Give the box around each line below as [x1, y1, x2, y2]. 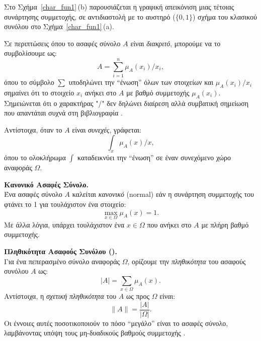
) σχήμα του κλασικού [192, 11, 257, 22]
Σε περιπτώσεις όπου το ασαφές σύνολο [4, 38, 121, 48]
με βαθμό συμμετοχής [126, 87, 190, 97]
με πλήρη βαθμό [201, 219, 249, 230]
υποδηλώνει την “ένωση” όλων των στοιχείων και [68, 77, 214, 87]
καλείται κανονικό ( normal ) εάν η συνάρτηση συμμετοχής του [72, 189, 254, 199]
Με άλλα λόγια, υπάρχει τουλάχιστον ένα [4, 219, 125, 230]
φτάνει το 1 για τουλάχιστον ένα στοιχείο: [4, 199, 126, 209]
